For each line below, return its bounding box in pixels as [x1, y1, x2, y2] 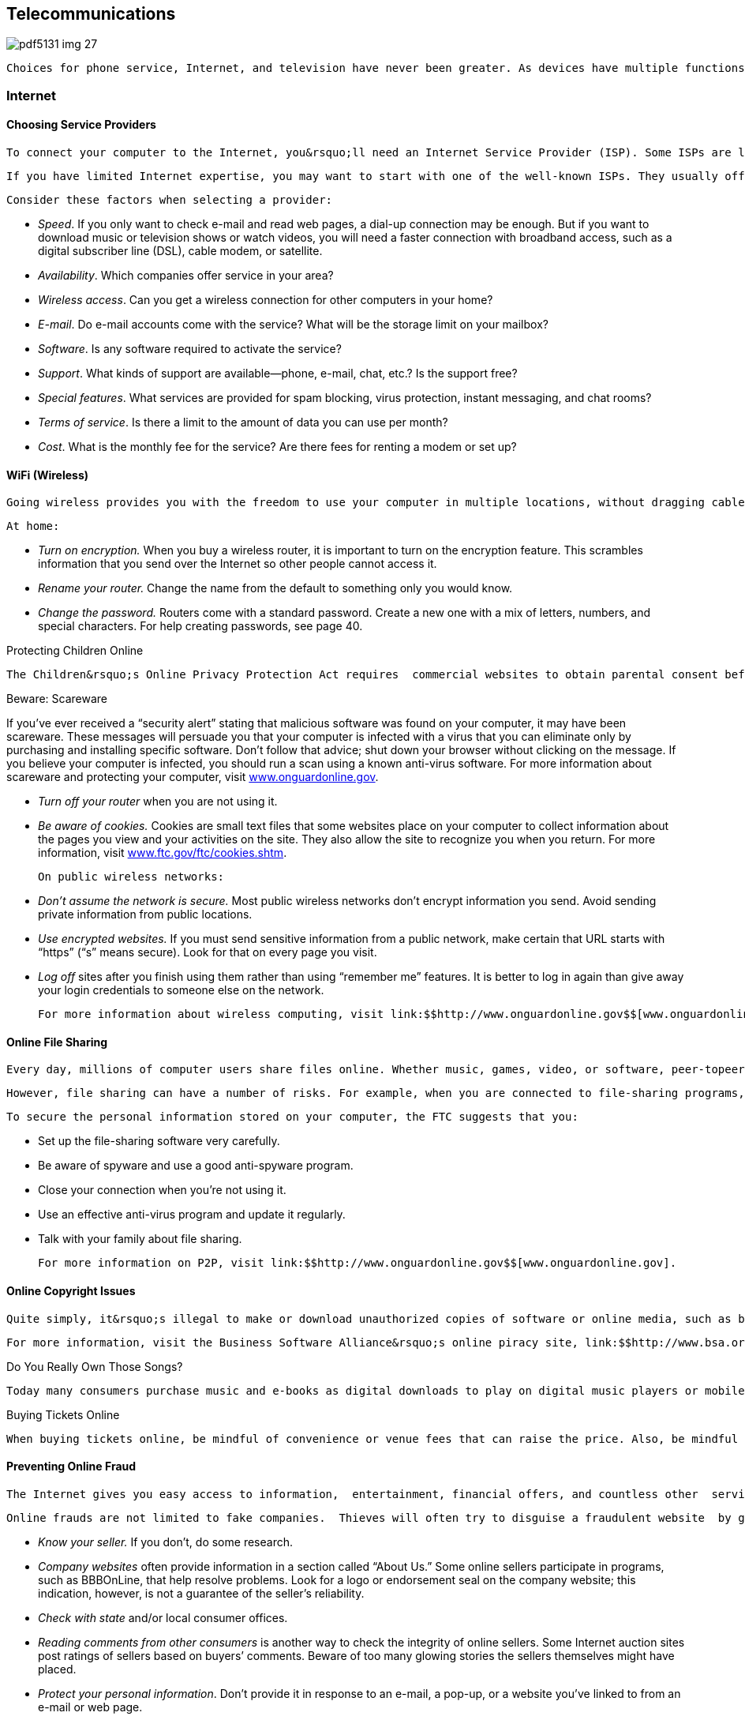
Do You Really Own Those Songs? [6, 1359, 183, 1373]
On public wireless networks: [38, 870, 225, 884]
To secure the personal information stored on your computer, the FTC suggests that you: [6, 1110, 578, 1124]
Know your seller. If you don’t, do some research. [38, 1534, 293, 1549]
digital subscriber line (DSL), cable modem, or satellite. [38, 244, 323, 258]
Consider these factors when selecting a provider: [6, 193, 333, 207]
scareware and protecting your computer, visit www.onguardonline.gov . [6, 770, 379, 784]
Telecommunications [6, 4, 176, 24]
